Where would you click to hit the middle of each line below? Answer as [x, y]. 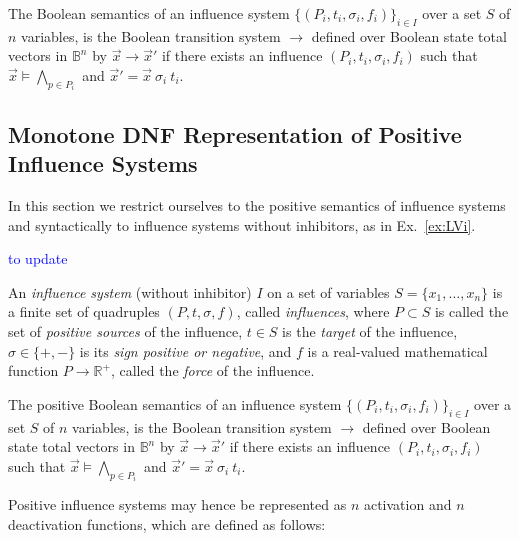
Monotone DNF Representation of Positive [235, 133]
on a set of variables [328, 291]
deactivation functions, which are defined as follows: [167, 523]
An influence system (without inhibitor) [130, 291]
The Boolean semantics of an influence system [149, 13]
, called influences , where [313, 311]
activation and [407, 504]
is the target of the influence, [370, 330]
